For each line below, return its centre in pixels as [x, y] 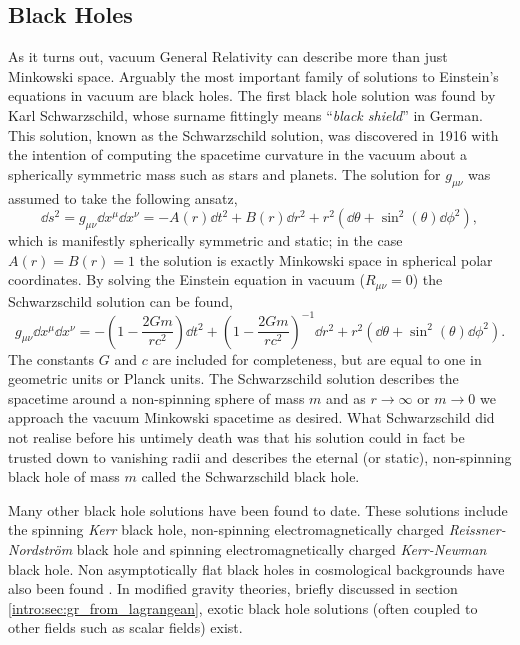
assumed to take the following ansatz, [123, 197]
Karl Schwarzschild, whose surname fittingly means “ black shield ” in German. [245, 114]
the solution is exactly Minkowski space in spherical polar [316, 259]
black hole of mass [64, 476]
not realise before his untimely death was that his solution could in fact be [236, 437]
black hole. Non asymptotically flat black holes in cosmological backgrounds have [256, 568]
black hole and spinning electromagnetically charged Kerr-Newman [281, 549]
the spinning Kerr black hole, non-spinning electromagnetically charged [226, 529]
